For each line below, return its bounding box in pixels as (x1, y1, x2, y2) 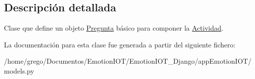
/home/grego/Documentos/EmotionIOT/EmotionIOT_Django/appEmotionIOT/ (4, 56, 252, 66)
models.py (4, 65, 35, 76)
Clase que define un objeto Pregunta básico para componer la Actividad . (4, 23, 223, 33)
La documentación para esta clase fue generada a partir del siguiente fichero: (4, 39, 236, 49)
